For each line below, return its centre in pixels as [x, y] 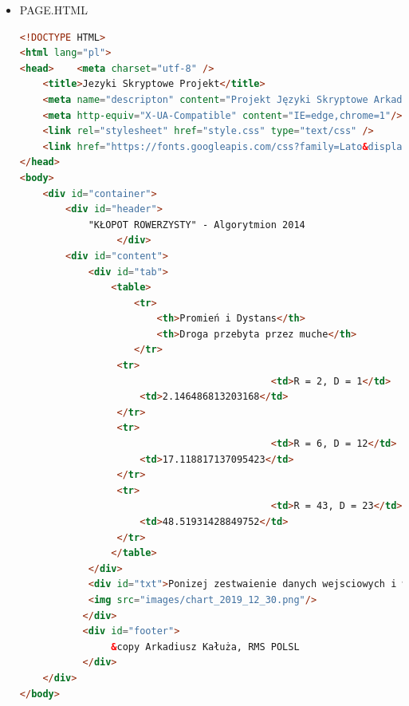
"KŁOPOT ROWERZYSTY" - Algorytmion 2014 [197, 225]
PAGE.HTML [53, 10]
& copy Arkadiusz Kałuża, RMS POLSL [205, 647]
